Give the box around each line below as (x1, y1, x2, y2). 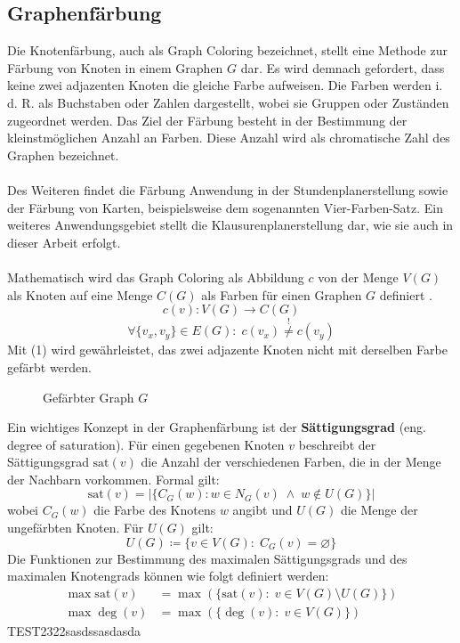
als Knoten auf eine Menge (7, 285, 153, 304)
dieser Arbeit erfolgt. (7, 232, 121, 251)
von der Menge (318, 267, 399, 286)
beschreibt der (298, 435, 376, 453)
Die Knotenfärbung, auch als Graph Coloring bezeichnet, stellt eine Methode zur (7, 41, 448, 60)
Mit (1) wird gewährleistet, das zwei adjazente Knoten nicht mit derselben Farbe (7, 340, 448, 359)
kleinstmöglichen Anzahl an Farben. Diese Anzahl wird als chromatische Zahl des (7, 128, 450, 147)
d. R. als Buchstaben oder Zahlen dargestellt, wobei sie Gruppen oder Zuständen (7, 93, 449, 111)
